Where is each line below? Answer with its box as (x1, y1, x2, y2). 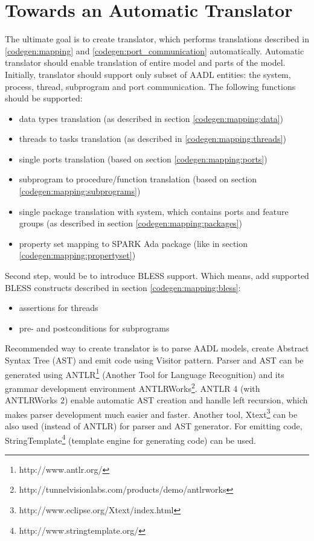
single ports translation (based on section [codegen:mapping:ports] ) (19, 152, 268, 165)
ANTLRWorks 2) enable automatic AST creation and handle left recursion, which (5, 394, 308, 406)
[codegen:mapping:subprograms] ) (19, 185, 141, 197)
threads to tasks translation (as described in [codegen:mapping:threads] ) (19, 132, 286, 145)
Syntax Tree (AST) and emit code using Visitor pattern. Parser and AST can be (5, 354, 304, 366)
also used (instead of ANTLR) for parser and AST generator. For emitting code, (5, 419, 303, 432)
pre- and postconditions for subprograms (19, 321, 170, 334)
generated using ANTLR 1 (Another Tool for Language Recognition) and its (5, 366, 284, 380)
